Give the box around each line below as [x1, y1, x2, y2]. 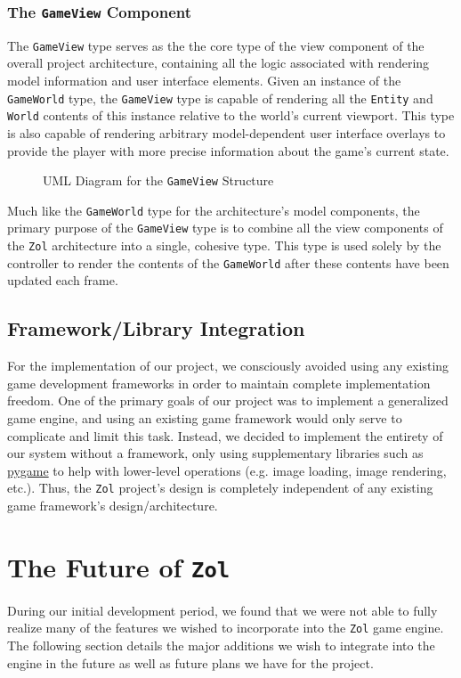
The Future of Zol [7, 548, 230, 584]
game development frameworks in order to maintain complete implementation [7, 373, 431, 392]
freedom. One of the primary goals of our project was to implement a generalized [7, 391, 449, 410]
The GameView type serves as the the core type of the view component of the [7, 36, 425, 54]
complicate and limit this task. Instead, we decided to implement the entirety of [7, 426, 443, 445]
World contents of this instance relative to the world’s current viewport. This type [7, 106, 455, 125]
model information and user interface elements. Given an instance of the [7, 71, 401, 90]
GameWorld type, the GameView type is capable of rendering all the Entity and [7, 88, 433, 107]
